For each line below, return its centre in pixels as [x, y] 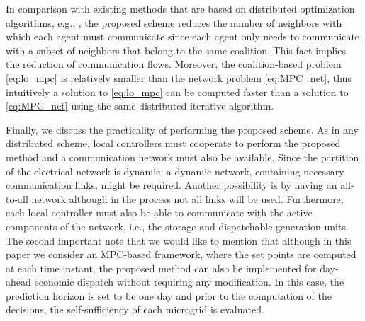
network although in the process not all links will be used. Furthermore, [187, 198]
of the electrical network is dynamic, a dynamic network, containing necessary [175, 171]
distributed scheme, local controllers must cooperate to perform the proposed [173, 143]
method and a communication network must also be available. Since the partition [182, 157]
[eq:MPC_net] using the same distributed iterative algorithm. [140, 106]
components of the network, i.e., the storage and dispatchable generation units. [177, 226]
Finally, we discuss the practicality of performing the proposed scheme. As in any [182, 129]
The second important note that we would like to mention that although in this [179, 240]
